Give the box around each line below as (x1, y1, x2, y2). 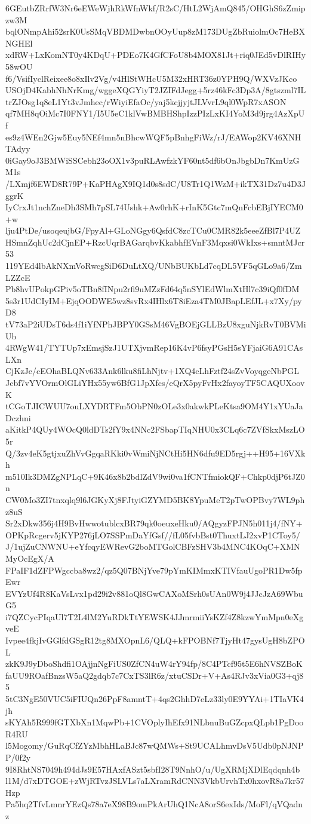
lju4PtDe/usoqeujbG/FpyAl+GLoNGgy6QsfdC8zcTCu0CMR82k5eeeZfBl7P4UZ (5, 224, 301, 237)
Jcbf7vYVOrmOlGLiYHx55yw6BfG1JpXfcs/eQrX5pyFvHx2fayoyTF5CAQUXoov (5, 376, 305, 388)
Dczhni (5, 411, 31, 424)
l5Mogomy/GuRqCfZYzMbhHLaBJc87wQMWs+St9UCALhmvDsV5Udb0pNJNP (5, 739, 304, 752)
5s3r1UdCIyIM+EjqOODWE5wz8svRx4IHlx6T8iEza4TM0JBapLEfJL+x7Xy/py (5, 294, 302, 307)
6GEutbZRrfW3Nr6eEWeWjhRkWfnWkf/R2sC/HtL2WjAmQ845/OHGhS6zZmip (5, 2, 306, 14)
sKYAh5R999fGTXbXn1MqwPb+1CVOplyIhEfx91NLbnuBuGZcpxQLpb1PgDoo (5, 716, 304, 728)
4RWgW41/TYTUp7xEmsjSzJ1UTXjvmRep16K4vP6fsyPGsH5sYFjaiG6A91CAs (5, 341, 303, 354)
